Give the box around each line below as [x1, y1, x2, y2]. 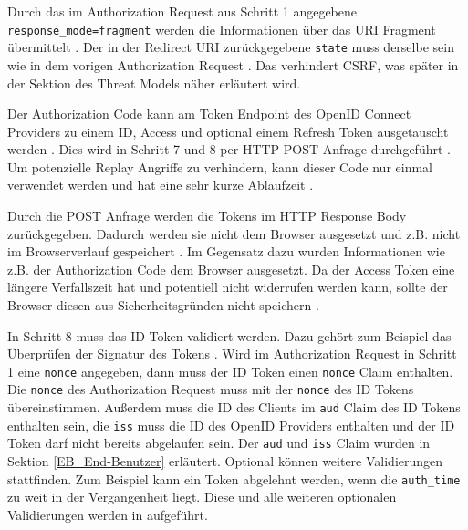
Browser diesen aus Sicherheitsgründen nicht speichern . [7, 296, 319, 315]
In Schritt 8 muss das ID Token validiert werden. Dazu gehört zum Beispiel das [7, 326, 452, 345]
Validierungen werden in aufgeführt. [7, 504, 208, 524]
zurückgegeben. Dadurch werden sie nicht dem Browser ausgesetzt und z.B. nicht [7, 223, 461, 243]
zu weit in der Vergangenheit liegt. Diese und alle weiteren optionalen [7, 487, 397, 506]
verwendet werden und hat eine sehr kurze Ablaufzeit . [7, 175, 314, 194]
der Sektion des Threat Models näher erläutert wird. [7, 73, 301, 92]
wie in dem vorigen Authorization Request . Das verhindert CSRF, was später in [7, 55, 459, 74]
